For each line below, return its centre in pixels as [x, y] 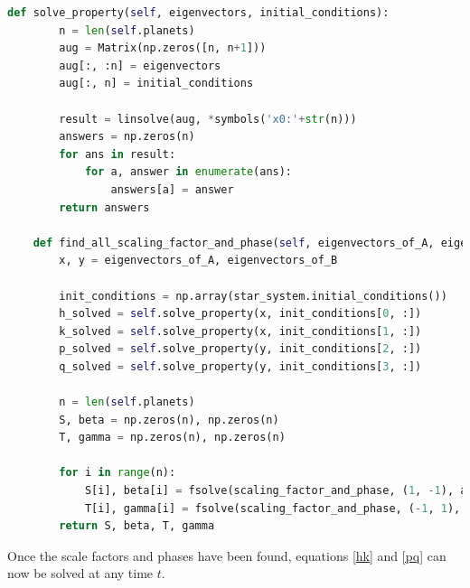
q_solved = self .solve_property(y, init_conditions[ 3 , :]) [240, 366]
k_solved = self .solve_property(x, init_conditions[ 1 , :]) [240, 331]
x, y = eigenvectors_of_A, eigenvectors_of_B [198, 261]
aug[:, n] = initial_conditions [156, 84]
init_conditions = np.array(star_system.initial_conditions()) [253, 296]
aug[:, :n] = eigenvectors [140, 65]
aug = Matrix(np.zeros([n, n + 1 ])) [163, 48]
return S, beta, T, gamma [137, 526]
